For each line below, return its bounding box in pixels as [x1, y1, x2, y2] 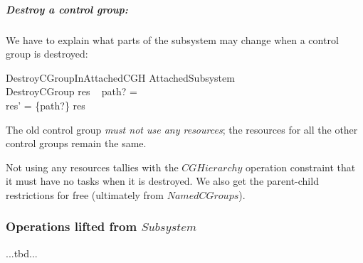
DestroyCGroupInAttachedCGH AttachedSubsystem [6, 70, 235, 85]
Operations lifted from [6, 218, 137, 235]
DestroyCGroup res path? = [6, 84, 137, 99]
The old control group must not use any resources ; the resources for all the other [6, 122, 358, 136]
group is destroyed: [6, 46, 88, 61]
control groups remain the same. [6, 136, 147, 151]
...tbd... [6, 245, 38, 260]
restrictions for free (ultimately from [6, 187, 164, 202]
